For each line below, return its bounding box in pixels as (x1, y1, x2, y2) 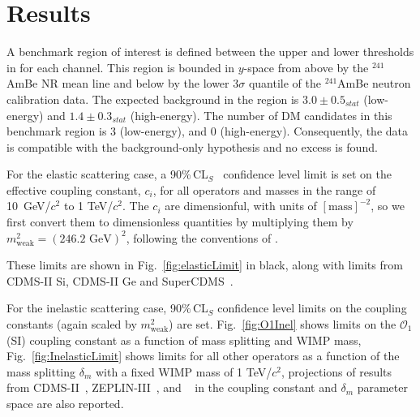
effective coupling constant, (6, 181, 141, 198)
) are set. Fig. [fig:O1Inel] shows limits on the (169, 316, 396, 333)
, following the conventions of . (126, 229, 278, 246)
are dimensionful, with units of (165, 197, 317, 214)
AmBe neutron (337, 75, 411, 92)
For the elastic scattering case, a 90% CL (6, 166, 208, 183)
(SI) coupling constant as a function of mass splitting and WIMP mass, (6, 331, 362, 348)
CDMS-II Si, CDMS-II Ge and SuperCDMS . (6, 272, 234, 289)
